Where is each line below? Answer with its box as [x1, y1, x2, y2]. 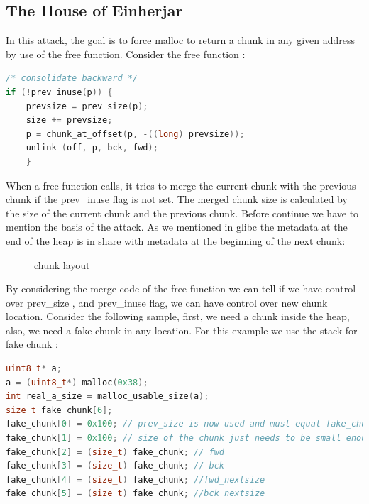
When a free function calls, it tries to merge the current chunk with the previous [6, 177, 356, 192]
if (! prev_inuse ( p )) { [6, 87, 113, 97]
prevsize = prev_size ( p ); [26, 101, 148, 111]
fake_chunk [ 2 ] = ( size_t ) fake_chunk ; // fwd [6, 447, 224, 457]
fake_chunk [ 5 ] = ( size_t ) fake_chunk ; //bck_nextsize [6, 488, 265, 499]
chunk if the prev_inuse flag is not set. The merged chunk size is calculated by [6, 192, 348, 207]
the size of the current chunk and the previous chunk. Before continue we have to [6, 205, 359, 220]
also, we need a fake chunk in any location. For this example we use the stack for [6, 322, 358, 337]
